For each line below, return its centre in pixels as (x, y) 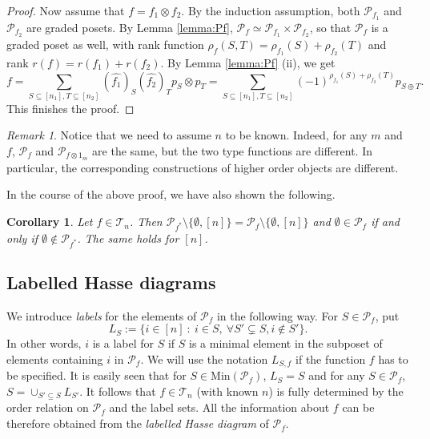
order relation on (48, 407)
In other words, (44, 343)
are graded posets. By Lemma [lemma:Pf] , (129, 27)
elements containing (55, 358)
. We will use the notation (204, 358)
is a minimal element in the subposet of (286, 343)
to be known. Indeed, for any (296, 135)
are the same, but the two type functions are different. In (232, 151)
